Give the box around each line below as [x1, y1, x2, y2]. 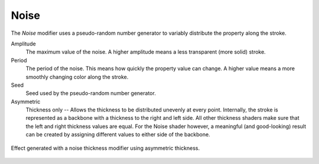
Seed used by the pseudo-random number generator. [25, 90, 156, 97]
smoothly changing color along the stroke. [25, 73, 129, 80]
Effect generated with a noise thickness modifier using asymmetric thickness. [11, 145, 200, 152]
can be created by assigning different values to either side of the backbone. [25, 131, 210, 138]
